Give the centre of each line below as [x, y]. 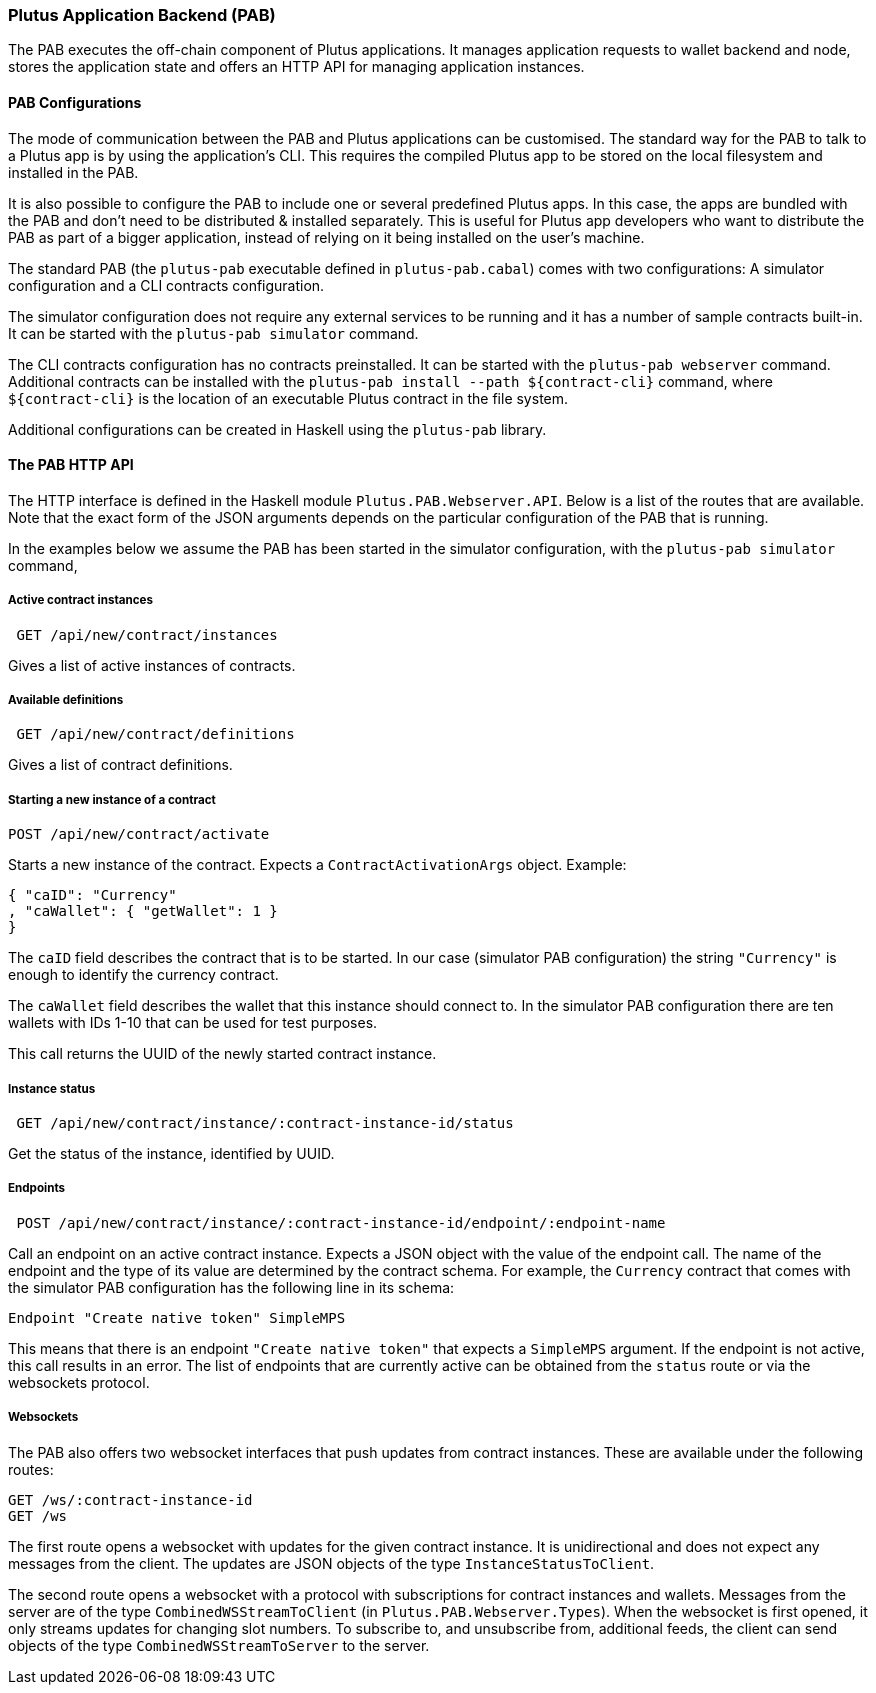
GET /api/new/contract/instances [147, 634]
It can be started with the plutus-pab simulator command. [213, 333]
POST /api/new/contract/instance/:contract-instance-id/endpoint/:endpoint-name [341, 1222]
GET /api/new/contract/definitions [155, 734]
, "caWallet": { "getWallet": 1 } [143, 911]
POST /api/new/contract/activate [139, 834]
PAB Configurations [75, 102]
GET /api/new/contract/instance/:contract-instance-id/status [265, 1122]
